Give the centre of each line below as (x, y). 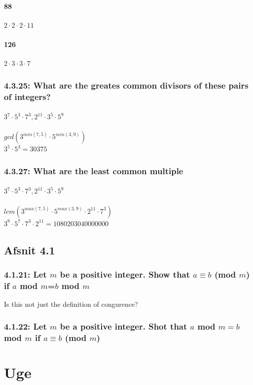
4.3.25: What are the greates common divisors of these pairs (126, 85)
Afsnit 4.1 (30, 250)
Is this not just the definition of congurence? (71, 304)
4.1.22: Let (25, 326)
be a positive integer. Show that (125, 274)
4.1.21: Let (25, 274)
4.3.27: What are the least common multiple (94, 170)
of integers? (27, 96)
